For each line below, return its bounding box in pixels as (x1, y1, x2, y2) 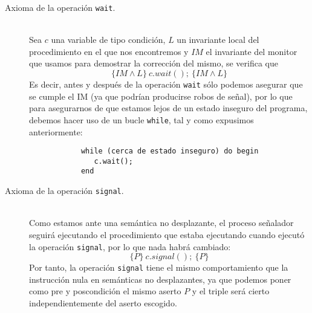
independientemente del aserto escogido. (29, 297, 177, 309)
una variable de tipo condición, (51, 33, 166, 46)
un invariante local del (177, 33, 259, 46)
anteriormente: (29, 125, 83, 138)
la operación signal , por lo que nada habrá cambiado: (29, 240, 231, 253)
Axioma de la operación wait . (5, 1, 115, 13)
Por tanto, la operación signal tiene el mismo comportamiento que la (29, 261, 288, 274)
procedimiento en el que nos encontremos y (29, 45, 189, 57)
